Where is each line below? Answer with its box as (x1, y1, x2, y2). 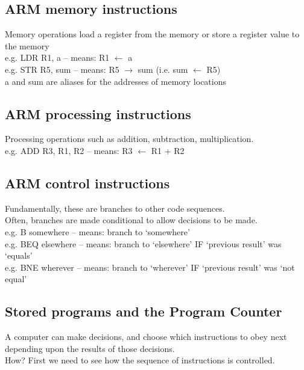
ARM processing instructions (5, 104, 191, 123)
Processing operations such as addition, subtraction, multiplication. (5, 132, 254, 145)
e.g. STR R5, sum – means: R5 (5, 63, 119, 75)
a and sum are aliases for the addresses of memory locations (5, 75, 226, 87)
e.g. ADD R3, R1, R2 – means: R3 (5, 144, 133, 156)
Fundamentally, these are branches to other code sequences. (5, 202, 225, 214)
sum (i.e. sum (138, 63, 188, 75)
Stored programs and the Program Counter (5, 302, 282, 321)
